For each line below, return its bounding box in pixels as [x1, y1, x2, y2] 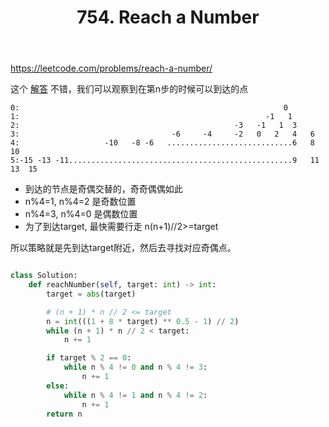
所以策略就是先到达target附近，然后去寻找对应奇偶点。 [10, 242, 237, 254]
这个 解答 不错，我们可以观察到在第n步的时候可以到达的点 [10, 83, 249, 95]
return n [46, 409, 83, 419]
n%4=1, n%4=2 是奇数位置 [24, 196, 137, 208]
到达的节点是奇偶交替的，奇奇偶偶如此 [24, 183, 183, 195]
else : [46, 381, 70, 391]
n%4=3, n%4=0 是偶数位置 [24, 208, 138, 220]
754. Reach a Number [76, 6, 260, 29]
